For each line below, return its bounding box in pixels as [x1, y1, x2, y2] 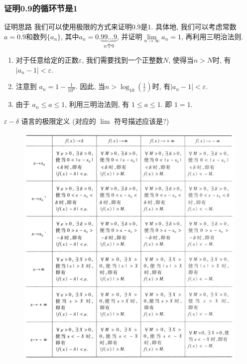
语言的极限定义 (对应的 [21, 116, 96, 126]
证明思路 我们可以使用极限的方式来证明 [4, 21, 132, 32]
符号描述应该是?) [114, 116, 169, 126]
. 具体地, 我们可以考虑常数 [151, 21, 237, 32]
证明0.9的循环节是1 [4, 1, 78, 14]
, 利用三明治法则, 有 [65, 99, 129, 109]
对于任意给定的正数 [15, 55, 79, 65]
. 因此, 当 [75, 81, 105, 91]
